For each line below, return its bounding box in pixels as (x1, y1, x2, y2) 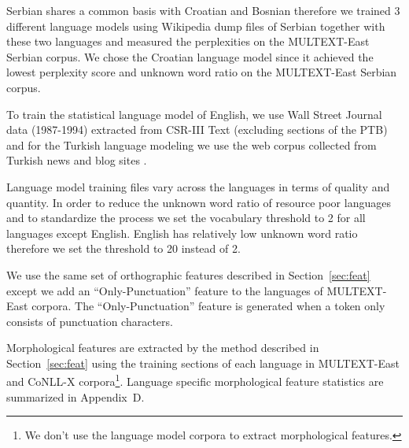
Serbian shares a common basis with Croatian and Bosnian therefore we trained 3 (6, 2, 400, 18)
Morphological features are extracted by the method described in (6, 339, 319, 356)
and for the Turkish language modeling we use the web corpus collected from (6, 136, 377, 153)
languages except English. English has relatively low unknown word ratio (6, 224, 358, 241)
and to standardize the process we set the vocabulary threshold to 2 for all (6, 209, 366, 226)
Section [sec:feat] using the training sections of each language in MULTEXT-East (6, 354, 400, 371)
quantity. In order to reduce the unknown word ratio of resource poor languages (6, 194, 391, 210)
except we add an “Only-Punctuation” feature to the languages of (6, 282, 323, 298)
